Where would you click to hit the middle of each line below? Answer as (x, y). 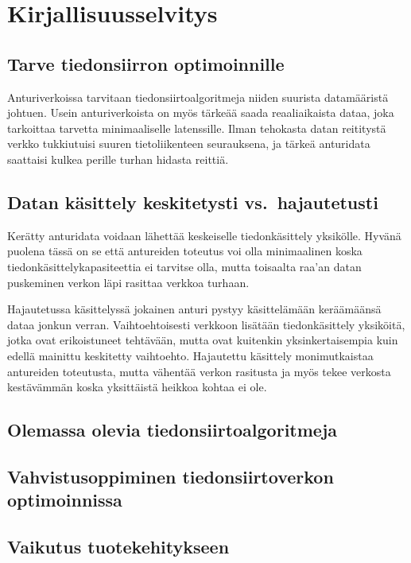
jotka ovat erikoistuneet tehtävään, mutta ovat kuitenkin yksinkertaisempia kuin (203, 340)
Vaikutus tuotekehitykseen (118, 547)
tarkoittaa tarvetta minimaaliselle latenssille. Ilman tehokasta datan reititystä (197, 128)
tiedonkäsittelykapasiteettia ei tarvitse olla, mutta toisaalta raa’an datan (184, 266)
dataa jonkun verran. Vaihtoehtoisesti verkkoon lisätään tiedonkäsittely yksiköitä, (206, 324)
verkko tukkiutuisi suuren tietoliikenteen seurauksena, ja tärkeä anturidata (189, 144)
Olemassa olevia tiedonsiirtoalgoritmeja (173, 430)
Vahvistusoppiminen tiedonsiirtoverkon (171, 476)
